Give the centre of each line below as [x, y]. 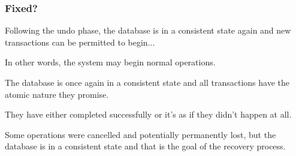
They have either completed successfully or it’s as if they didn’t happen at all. [148, 114]
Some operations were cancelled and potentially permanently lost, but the [141, 134]
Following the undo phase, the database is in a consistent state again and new [148, 30]
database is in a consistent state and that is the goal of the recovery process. [145, 146]
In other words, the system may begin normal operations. [110, 62]
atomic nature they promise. [57, 94]
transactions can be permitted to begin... [80, 42]
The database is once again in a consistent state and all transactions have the [147, 82]
